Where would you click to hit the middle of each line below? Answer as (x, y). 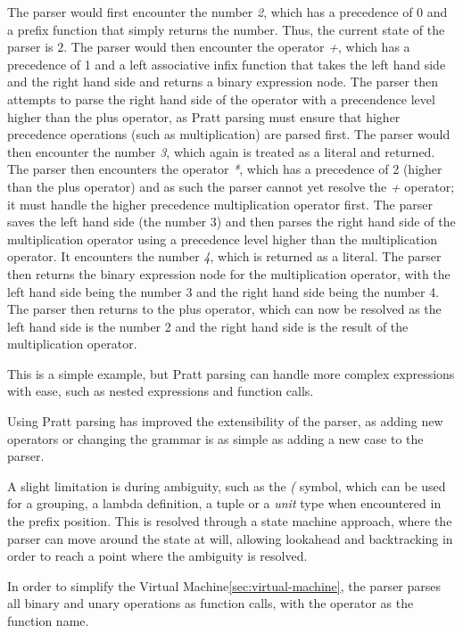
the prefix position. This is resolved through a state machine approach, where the (230, 521)
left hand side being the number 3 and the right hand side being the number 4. (223, 291)
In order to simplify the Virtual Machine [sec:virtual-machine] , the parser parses (224, 585)
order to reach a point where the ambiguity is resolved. (157, 556)
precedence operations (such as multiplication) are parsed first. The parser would (229, 134)
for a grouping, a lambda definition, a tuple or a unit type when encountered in (224, 503)
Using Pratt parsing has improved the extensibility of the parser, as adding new (225, 421)
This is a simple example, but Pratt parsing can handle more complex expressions (231, 373)
